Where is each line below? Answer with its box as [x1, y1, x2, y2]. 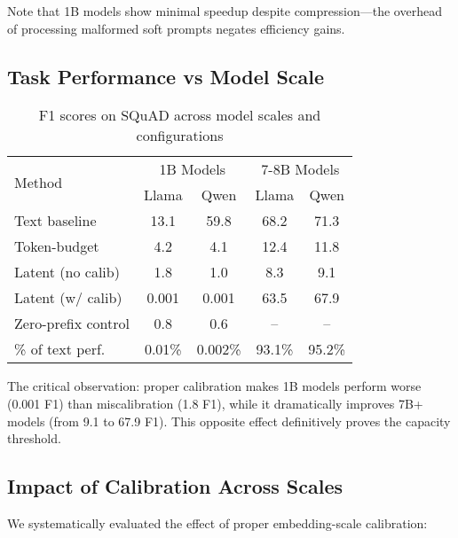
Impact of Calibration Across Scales [7, 472, 343, 500]
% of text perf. [14, 339, 106, 360]
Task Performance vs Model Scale [7, 62, 325, 90]
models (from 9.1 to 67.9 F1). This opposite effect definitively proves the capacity [7, 411, 451, 430]
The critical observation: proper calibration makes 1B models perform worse [7, 377, 422, 395]
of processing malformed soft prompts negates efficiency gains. [7, 19, 345, 37]
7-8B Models [261, 159, 340, 180]
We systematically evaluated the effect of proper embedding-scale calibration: [7, 513, 428, 532]
